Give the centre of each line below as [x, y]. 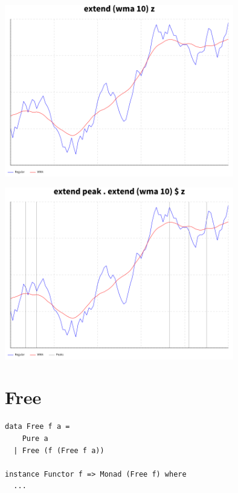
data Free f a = [37, 427]
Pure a [35, 438]
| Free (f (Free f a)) [59, 450]
